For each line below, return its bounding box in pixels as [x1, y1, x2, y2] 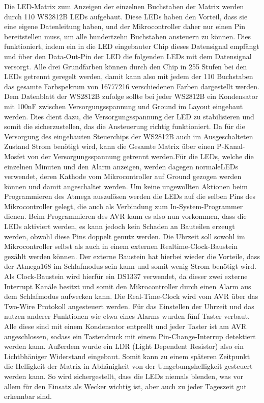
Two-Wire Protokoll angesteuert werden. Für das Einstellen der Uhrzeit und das [4, 300, 254, 311]
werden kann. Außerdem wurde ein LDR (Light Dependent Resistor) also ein [4, 341, 244, 351]
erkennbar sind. [4, 391, 52, 401]
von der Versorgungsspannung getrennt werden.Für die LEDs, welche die [27, 150, 254, 161]
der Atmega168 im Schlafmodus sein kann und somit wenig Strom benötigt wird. [4, 261, 256, 271]
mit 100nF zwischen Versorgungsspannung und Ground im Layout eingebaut [4, 100, 243, 111]
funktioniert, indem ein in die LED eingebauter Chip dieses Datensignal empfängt [4, 41, 259, 52]
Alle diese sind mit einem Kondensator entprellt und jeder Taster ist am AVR [4, 321, 247, 331]
